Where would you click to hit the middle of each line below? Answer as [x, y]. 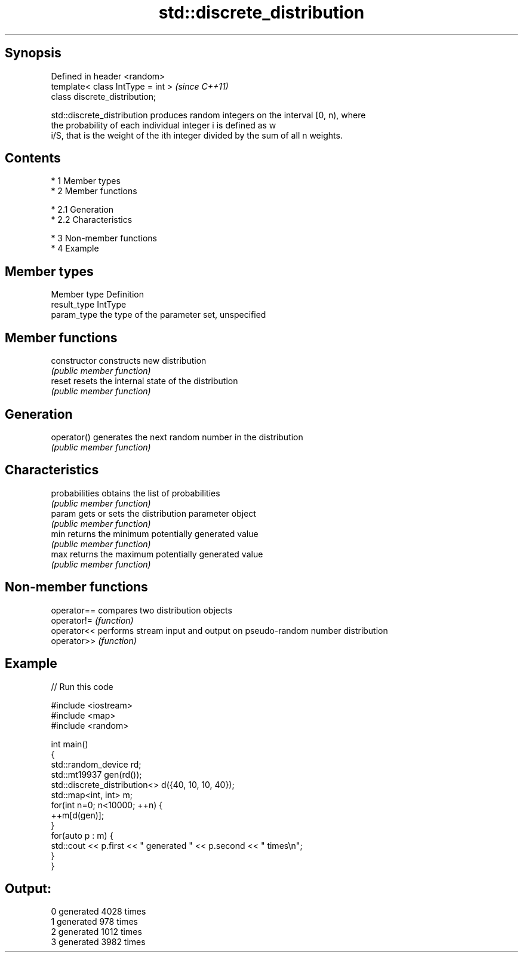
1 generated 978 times [94, 922]
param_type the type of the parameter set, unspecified [159, 315]
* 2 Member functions [94, 191]
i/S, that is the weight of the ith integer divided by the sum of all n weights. [197, 135]
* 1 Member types [86, 181]
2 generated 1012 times [96, 932]
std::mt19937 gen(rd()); [96, 774]
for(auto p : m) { [82, 835]
